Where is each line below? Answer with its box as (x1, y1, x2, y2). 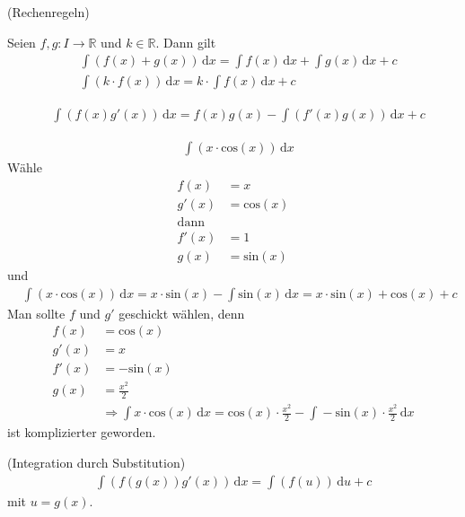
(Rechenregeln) (7, 3, 90, 21)
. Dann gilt (155, 32, 216, 51)
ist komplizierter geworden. (7, 423, 156, 442)
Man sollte (7, 303, 66, 322)
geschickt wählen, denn (118, 303, 245, 322)
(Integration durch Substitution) (7, 452, 186, 471)
